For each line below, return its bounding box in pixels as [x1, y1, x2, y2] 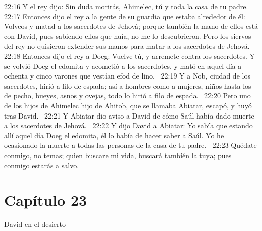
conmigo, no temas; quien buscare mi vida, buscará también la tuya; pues [4, 149, 232, 160]
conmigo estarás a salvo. [4, 160, 79, 170]
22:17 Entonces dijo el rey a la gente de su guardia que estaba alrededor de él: [4, 11, 245, 21]
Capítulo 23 [4, 189, 87, 210]
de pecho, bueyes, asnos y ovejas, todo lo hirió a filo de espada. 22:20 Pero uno [4, 90, 251, 101]
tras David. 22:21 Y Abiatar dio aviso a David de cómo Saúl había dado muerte [4, 110, 254, 121]
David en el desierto [4, 219, 66, 229]
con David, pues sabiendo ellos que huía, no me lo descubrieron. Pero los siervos [4, 30, 251, 41]
